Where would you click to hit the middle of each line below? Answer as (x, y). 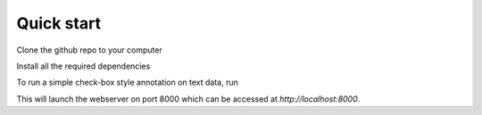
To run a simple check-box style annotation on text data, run (127, 82)
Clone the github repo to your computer (89, 50)
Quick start (59, 23)
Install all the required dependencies (83, 66)
